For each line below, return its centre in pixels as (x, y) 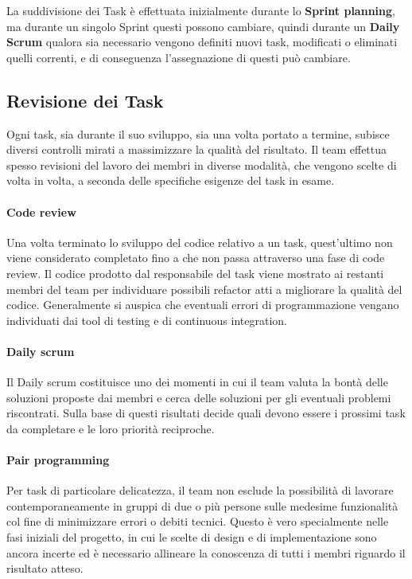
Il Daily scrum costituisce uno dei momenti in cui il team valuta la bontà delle (197, 382)
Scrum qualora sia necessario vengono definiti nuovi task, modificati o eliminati (202, 42)
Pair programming (58, 460)
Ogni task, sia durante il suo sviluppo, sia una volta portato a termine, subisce (198, 133)
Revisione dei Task (85, 100)
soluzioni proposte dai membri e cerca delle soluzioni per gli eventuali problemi (199, 397)
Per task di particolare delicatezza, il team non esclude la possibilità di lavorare (200, 490)
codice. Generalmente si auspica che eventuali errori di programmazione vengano (203, 305)
